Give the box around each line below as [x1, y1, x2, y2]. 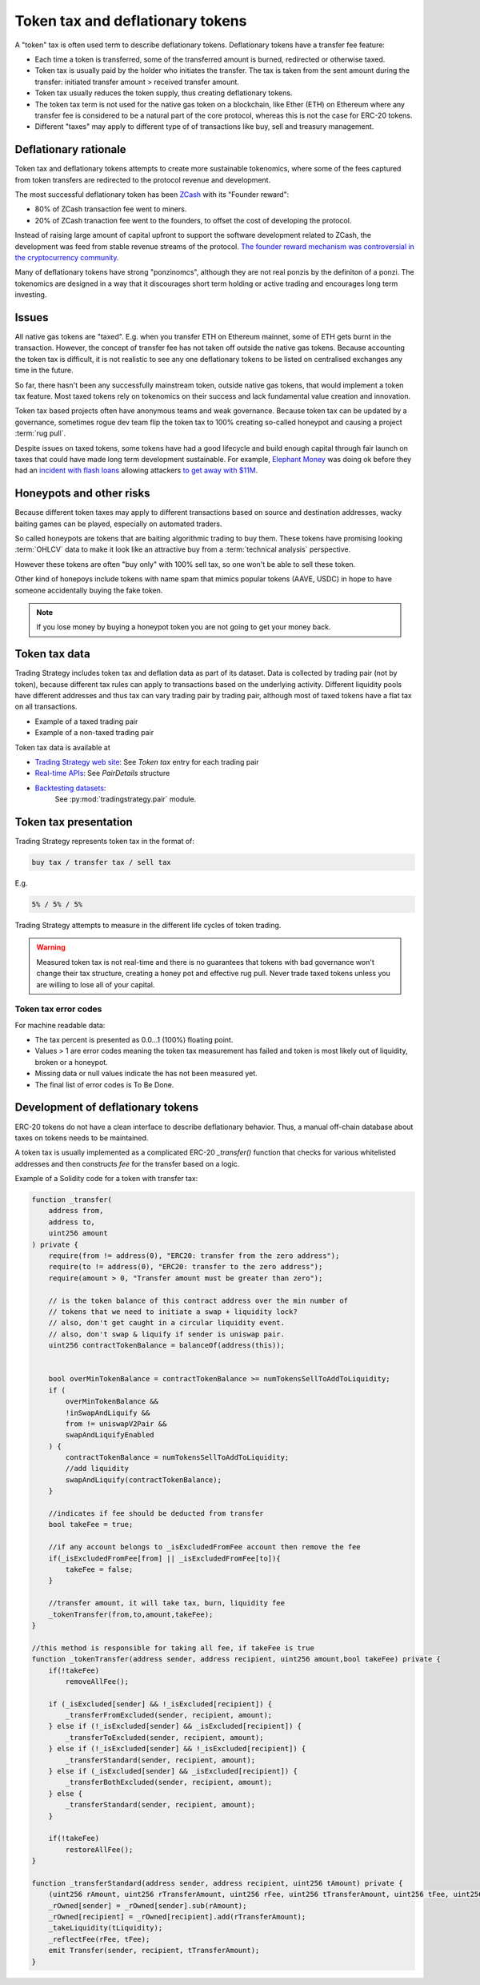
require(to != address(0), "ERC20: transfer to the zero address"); [48, 1262, 323, 1272]
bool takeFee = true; [48, 1520, 134, 1529]
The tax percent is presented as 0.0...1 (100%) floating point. [34, 1035, 234, 1045]
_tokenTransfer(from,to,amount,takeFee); [48, 1609, 214, 1619]
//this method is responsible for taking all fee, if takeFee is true [31, 1643, 315, 1653]
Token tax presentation [14, 815, 134, 829]
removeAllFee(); [65, 1677, 130, 1686]
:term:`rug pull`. [14, 428, 66, 438]
